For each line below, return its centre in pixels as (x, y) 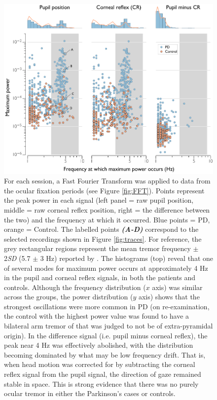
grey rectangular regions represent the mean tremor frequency (97, 248)
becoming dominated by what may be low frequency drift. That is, (105, 354)
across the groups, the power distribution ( (69, 297)
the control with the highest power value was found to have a (97, 316)
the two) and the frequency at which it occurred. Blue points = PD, (107, 219)
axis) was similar (177, 287)
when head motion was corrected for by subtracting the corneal (100, 364)
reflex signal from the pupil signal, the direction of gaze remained (103, 374)
